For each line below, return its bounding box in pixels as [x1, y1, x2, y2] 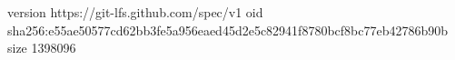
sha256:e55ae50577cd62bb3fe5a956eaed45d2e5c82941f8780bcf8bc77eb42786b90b [7, 20, 449, 39]
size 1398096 [7, 38, 76, 57]
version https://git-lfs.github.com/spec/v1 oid [7, 3, 263, 21]
